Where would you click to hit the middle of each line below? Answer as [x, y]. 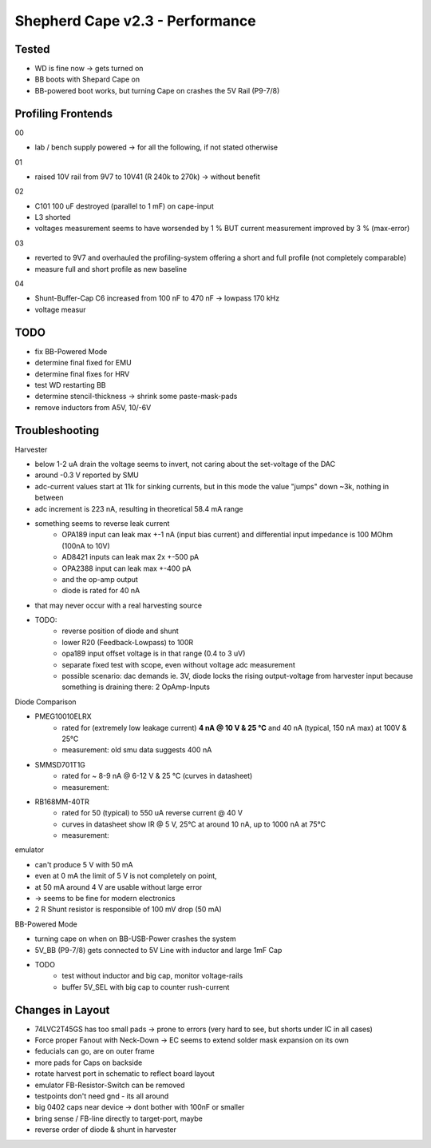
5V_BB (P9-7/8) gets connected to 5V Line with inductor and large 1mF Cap [158, 950]
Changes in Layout [62, 1010]
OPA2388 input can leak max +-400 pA [127, 568]
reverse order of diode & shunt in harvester [106, 1130]
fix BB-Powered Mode [71, 351]
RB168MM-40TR [62, 801]
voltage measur [61, 309]
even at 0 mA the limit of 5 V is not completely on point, [126, 876]
